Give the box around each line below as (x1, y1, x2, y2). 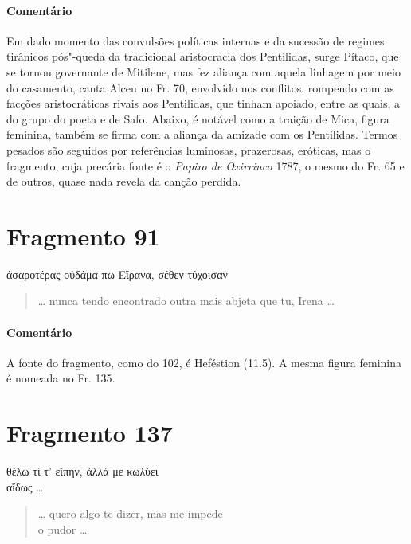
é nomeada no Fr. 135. (6, 370, 115, 386)
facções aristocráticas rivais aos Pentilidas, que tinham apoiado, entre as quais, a (6, 95, 401, 112)
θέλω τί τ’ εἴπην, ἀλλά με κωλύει (6, 463, 159, 479)
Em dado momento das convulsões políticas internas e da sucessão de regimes (6, 32, 385, 49)
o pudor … (37, 520, 88, 537)
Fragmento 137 (6, 417, 173, 449)
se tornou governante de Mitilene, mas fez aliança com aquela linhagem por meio (6, 63, 401, 80)
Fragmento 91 (6, 219, 160, 252)
